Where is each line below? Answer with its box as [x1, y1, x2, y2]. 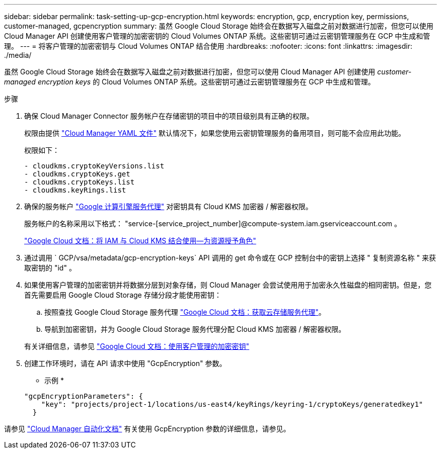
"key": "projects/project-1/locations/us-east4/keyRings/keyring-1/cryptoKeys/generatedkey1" [41, 400, 423, 408]
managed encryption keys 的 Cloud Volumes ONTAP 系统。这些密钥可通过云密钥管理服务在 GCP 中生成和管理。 [4, 77, 375, 86]
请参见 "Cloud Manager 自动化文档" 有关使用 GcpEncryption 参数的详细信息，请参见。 [4, 424, 290, 433]
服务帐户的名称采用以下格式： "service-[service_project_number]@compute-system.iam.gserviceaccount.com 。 [24, 219, 402, 228]
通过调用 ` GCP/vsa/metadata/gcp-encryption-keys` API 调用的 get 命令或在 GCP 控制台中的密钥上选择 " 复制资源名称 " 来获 [24, 253, 436, 262]
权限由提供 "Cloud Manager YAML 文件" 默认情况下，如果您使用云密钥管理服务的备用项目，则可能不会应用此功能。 [24, 129, 405, 137]
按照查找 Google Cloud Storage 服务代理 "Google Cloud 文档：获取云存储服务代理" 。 [44, 308, 326, 316]
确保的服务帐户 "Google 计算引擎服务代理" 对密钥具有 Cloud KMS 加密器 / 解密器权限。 [24, 202, 313, 211]
